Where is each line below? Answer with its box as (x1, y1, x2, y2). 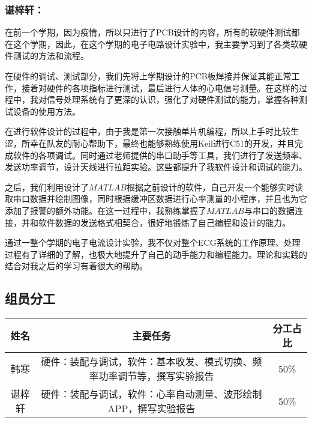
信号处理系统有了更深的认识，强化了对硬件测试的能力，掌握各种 (46, 93, 299, 106)
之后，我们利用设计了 (5, 180, 89, 193)
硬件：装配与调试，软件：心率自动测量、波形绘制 (41, 387, 262, 401)
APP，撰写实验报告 (107, 401, 196, 416)
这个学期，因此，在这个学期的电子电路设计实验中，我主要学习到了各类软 (13, 37, 299, 50)
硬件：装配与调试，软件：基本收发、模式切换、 (41, 355, 253, 369)
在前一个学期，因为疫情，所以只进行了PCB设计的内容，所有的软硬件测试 (5, 26, 292, 38)
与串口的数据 (244, 204, 295, 216)
